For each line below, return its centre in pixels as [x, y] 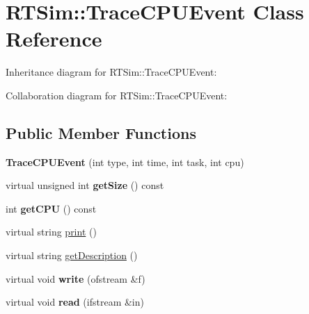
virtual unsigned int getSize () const [85, 185]
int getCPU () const [51, 208]
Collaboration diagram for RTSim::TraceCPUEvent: [117, 95]
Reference [54, 39]
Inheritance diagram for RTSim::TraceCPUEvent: [111, 72]
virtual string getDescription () [72, 255]
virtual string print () [51, 232]
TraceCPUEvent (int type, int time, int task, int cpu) [125, 162]
